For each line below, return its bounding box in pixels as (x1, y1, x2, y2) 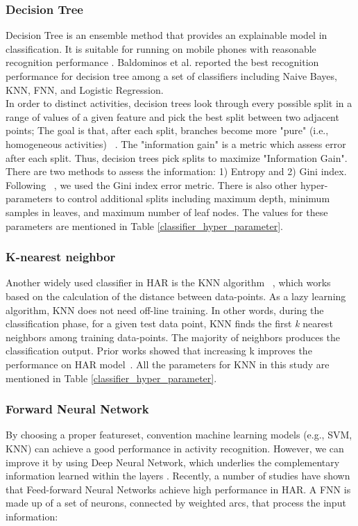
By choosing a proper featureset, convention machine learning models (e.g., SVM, (6, 427, 352, 442)
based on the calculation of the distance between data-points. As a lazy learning (6, 288, 346, 303)
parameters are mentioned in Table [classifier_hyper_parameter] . (6, 218, 283, 233)
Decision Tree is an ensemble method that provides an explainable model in (6, 28, 327, 42)
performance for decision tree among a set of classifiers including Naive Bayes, (6, 69, 337, 83)
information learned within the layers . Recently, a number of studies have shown (6, 468, 350, 483)
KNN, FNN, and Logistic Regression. (6, 82, 164, 97)
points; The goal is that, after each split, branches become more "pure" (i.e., (6, 123, 329, 138)
